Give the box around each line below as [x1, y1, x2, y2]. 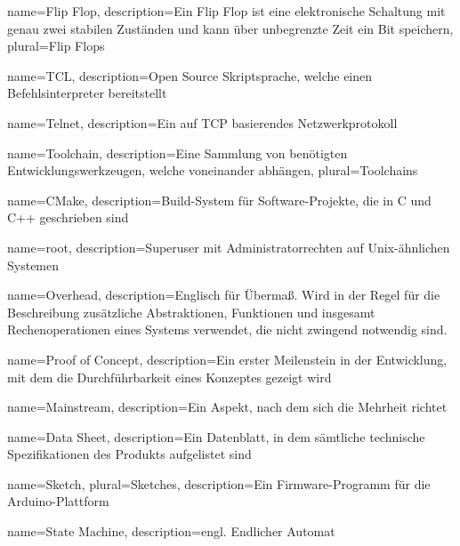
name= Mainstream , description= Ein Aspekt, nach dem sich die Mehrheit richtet [7, 397, 448, 416]
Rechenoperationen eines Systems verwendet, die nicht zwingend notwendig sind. [7, 320, 448, 339]
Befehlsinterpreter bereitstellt [7, 84, 167, 102]
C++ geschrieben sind [7, 208, 129, 227]
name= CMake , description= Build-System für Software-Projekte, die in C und [7, 190, 432, 209]
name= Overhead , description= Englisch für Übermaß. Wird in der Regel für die [7, 285, 440, 304]
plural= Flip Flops [7, 36, 105, 55]
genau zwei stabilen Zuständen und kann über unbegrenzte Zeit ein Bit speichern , [7, 19, 454, 37]
